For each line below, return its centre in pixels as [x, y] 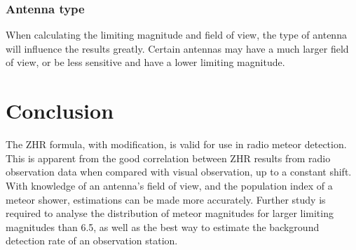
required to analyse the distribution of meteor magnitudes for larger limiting [170, 213]
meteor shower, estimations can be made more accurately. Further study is [166, 199]
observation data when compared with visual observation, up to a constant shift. [179, 172]
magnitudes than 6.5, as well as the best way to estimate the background [163, 226]
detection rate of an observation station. [92, 241]
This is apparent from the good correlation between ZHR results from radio [168, 158]
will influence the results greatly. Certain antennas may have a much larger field [177, 48]
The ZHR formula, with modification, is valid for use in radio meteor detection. [176, 144]
